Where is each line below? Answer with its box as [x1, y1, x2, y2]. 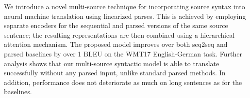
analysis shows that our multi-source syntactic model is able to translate [4, 58, 219, 68]
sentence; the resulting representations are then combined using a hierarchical [4, 29, 235, 40]
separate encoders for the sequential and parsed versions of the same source [4, 20, 228, 30]
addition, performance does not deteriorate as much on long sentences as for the [4, 77, 242, 87]
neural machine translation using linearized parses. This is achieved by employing [4, 11, 246, 21]
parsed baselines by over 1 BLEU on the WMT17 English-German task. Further [4, 48, 242, 58]
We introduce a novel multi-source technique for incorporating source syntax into [4, 1, 245, 11]
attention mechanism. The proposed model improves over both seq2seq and [4, 39, 228, 49]
